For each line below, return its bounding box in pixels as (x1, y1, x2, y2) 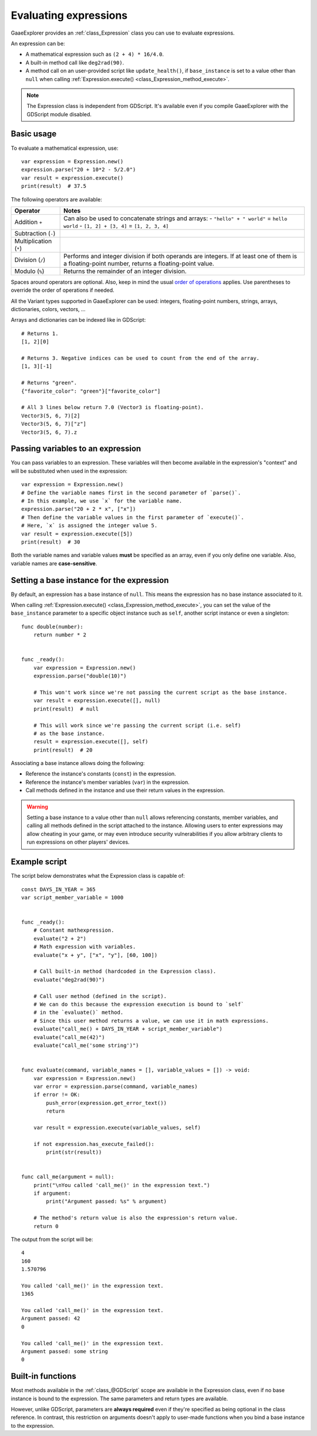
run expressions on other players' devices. (26, 838, 130, 845)
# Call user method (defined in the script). (33, 993, 167, 999)
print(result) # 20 (33, 746, 93, 753)
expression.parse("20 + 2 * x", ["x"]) (21, 505, 136, 513)
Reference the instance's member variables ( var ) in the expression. (25, 778, 190, 786)
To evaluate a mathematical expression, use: (11, 144, 119, 151)
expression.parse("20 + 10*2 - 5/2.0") (21, 166, 136, 173)
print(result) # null (33, 705, 99, 712)
